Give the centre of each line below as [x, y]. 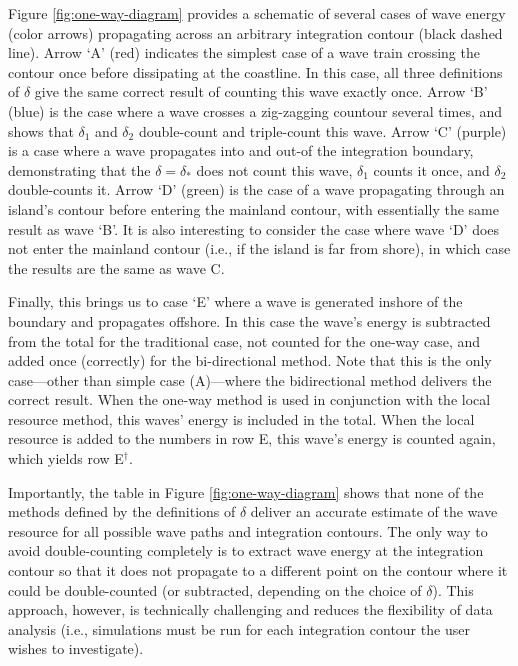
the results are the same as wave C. [116, 267]
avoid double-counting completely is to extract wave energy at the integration [246, 550]
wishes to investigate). [76, 648]
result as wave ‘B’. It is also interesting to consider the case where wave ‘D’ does [254, 228]
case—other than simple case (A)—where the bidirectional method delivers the [250, 379]
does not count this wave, [274, 169]
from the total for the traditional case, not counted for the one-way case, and [244, 340]
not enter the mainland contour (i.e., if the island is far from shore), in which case [259, 248]
